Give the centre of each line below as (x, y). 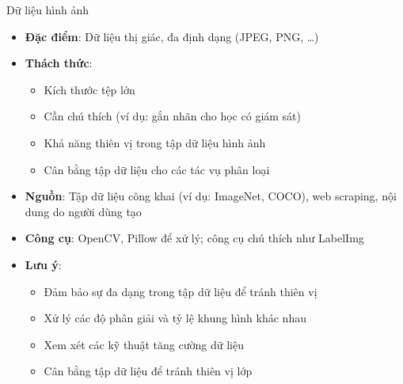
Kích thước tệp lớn (89, 89)
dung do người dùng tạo (83, 211)
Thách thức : (59, 63)
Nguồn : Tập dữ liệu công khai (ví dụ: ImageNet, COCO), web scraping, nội (211, 196)
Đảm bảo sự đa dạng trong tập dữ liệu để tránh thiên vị (181, 291)
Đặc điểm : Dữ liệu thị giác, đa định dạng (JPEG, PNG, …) (172, 36)
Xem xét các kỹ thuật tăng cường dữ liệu (144, 344)
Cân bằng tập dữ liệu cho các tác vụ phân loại (157, 169)
